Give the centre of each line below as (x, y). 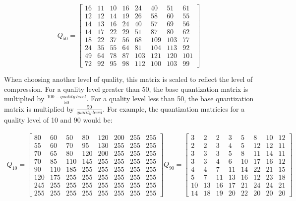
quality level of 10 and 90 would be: (58, 120)
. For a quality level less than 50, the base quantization (170, 99)
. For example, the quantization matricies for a (174, 108)
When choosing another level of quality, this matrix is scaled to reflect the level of (128, 79)
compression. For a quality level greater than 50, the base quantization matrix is (126, 89)
